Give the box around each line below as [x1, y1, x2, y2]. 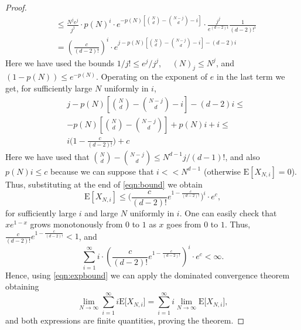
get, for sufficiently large [5, 81, 93, 94]
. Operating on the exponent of [95, 70, 208, 83]
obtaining [5, 280, 39, 292]
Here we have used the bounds [5, 56, 115, 69]
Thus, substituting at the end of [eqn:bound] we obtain [5, 178, 203, 190]
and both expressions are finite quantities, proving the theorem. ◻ [5, 314, 245, 326]
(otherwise [203, 165, 241, 177]
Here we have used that [5, 150, 90, 162]
